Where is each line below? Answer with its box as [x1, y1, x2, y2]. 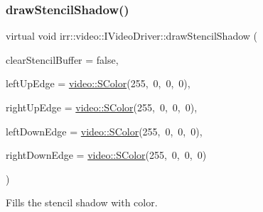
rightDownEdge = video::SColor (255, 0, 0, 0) [6, 147, 207, 162]
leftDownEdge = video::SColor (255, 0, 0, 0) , [6, 123, 203, 138]
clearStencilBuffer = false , [6, 52, 119, 67]
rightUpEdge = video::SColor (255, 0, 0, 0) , [6, 100, 198, 114]
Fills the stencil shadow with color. [6, 195, 158, 210]
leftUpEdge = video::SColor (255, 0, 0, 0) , [6, 76, 190, 91]
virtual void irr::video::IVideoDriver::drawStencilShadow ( [6, 28, 258, 43]
